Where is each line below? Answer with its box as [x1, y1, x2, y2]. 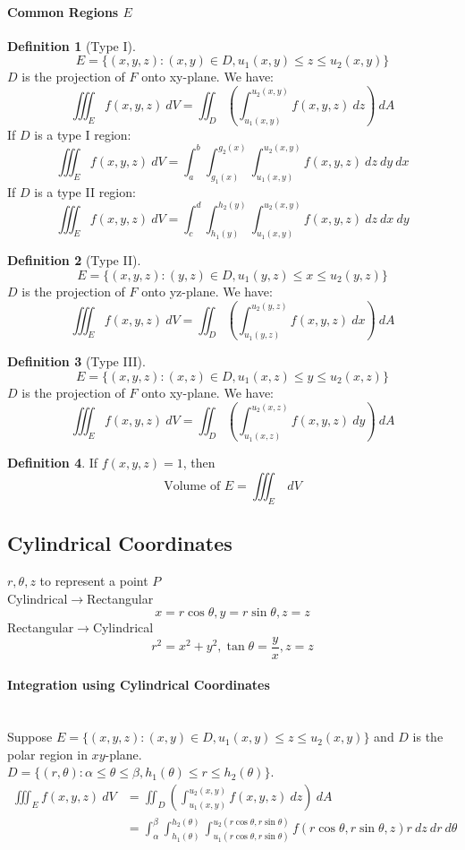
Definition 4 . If [7, 453, 98, 472]
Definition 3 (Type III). [7, 352, 146, 371]
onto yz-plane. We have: [141, 282, 273, 301]
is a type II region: [34, 182, 136, 201]
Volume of [164, 479, 221, 493]
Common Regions [7, 2, 119, 21]
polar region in [7, 744, 88, 763]
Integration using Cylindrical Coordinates [7, 675, 270, 694]
